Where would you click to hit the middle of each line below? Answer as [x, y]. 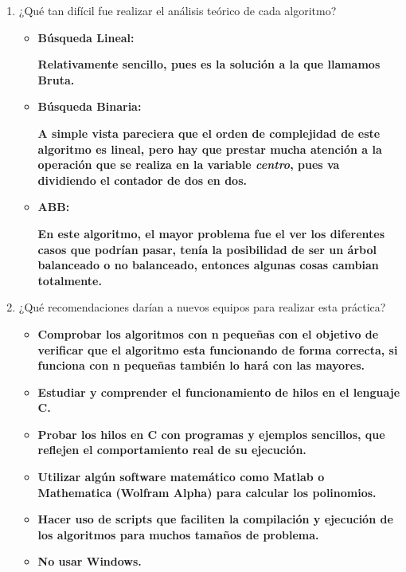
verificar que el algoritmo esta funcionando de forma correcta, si [218, 349]
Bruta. [56, 79]
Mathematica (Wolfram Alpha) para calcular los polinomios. [207, 492]
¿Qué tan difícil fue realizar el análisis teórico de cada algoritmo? [178, 10]
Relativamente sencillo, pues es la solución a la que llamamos [209, 64]
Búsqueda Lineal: [86, 37]
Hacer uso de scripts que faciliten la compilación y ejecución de [215, 519]
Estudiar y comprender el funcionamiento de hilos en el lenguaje [219, 392]
